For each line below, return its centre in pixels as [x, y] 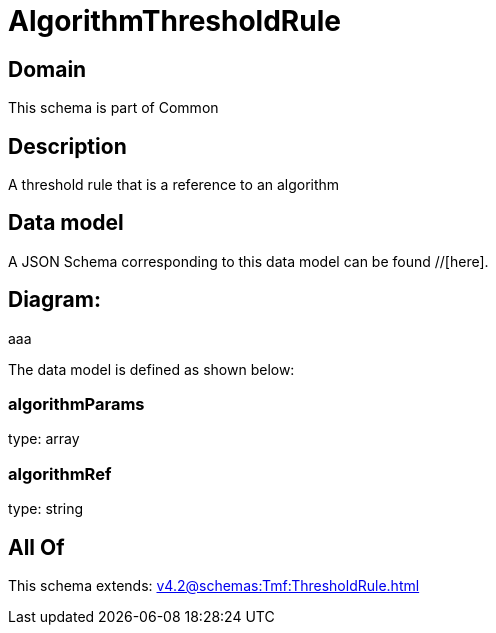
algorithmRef [60, 473]
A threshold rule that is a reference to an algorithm [174, 185]
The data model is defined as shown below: [151, 369]
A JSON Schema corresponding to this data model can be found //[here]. [248, 261]
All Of [36, 547]
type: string [46, 509]
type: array [44, 439]
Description [67, 146]
